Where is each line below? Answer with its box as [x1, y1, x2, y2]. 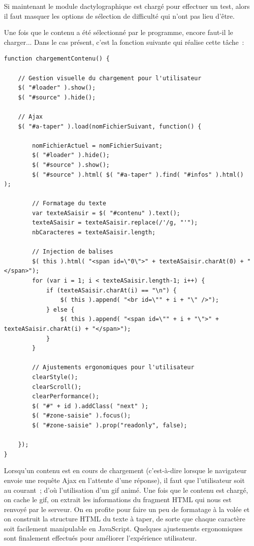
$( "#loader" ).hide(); [32, 152, 110, 159]
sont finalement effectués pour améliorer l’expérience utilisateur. [4, 533, 197, 543]
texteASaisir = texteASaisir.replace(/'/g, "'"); [32, 219, 198, 226]
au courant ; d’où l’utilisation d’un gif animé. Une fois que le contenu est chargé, [4, 484, 248, 495]
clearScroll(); [32, 383, 82, 390]
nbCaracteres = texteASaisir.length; [32, 229, 156, 236]
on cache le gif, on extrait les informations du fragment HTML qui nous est [4, 494, 232, 505]
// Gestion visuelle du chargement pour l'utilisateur [18, 74, 201, 82]
